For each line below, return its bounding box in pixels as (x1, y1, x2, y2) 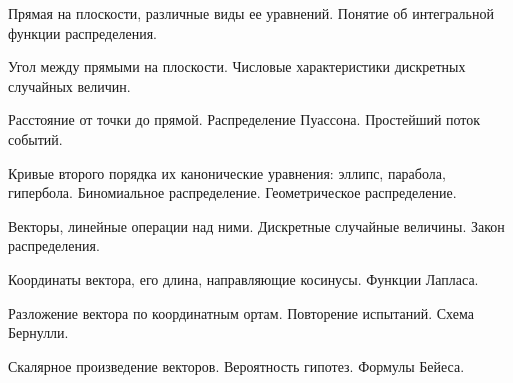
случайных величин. (8, 75, 131, 96)
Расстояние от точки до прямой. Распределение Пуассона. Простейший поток (8, 109, 481, 130)
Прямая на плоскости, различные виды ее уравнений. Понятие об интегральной (8, 3, 494, 23)
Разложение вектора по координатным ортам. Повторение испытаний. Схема (8, 302, 474, 323)
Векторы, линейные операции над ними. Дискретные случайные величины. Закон (8, 215, 505, 236)
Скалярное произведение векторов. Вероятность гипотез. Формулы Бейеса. (8, 355, 465, 376)
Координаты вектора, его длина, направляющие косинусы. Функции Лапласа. (8, 268, 479, 289)
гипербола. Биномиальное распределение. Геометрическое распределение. (8, 182, 457, 203)
